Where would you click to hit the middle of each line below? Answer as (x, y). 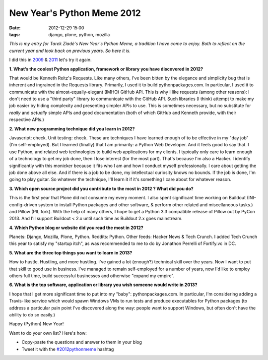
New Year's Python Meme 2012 (75, 13)
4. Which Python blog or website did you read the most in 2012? (76, 228)
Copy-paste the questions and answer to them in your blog (82, 342)
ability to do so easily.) (32, 315)
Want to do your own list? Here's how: (48, 333)
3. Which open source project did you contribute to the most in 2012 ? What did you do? (101, 188)
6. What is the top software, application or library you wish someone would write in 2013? (103, 285)
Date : (15, 28)
